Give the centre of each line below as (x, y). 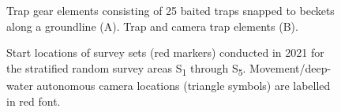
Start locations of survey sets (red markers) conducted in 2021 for (165, 52)
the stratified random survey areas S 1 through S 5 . (126, 69)
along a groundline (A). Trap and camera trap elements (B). (152, 26)
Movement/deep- (290, 67)
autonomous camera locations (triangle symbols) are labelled (184, 85)
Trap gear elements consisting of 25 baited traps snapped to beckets (170, 10)
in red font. (34, 101)
